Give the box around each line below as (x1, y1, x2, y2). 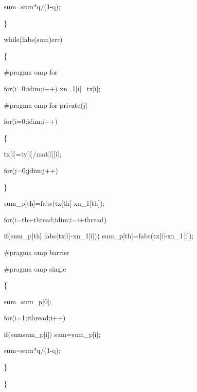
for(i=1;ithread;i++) (4, 313, 66, 323)
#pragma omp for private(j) (4, 99, 88, 110)
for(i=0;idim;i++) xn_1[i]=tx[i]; (4, 83, 101, 93)
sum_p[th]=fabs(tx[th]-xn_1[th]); (4, 198, 105, 208)
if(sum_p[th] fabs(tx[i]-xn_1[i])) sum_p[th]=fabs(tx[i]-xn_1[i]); (4, 231, 194, 241)
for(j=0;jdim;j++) (4, 165, 58, 175)
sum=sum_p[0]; (4, 296, 52, 306)
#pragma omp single (4, 263, 66, 274)
